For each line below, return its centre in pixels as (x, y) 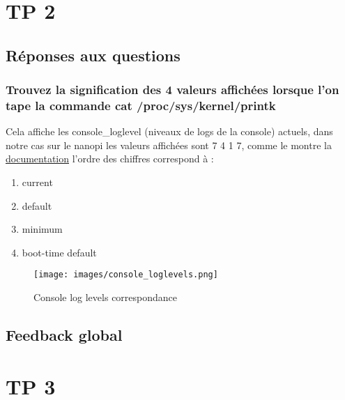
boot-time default (59, 252)
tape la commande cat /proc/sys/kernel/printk (141, 105)
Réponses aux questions (93, 55)
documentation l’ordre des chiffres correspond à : (110, 159)
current (37, 182)
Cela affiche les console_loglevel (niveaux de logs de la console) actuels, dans (169, 131)
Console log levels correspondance (106, 297)
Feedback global (64, 335)
